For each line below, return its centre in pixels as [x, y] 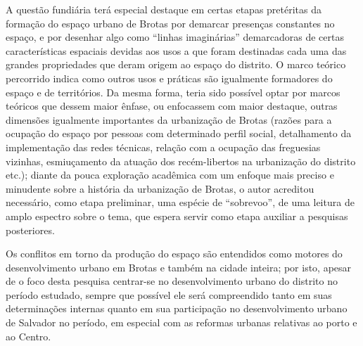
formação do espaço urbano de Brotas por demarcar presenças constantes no [170, 23]
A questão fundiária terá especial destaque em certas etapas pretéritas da [164, 9]
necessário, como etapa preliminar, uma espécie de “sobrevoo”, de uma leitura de [180, 202]
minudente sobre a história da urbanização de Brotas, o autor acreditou [160, 188]
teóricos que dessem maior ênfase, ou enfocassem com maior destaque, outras [172, 106]
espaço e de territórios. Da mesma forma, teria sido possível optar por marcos [173, 92]
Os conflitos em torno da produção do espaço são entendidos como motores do [174, 254]
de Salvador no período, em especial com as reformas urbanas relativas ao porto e [181, 322]
